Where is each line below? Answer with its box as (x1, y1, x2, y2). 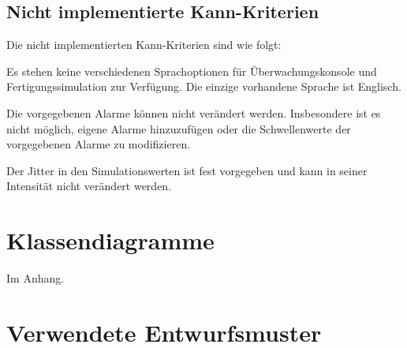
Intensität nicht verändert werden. (6, 178, 172, 194)
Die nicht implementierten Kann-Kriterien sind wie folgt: (6, 36, 282, 53)
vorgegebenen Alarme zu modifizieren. (6, 136, 191, 152)
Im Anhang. (6, 270, 65, 286)
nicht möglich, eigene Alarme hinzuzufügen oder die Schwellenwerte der (6, 120, 351, 137)
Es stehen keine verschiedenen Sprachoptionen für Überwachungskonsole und (6, 62, 377, 79)
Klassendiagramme (6, 224, 215, 256)
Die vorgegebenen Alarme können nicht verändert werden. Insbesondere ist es (6, 104, 381, 121)
